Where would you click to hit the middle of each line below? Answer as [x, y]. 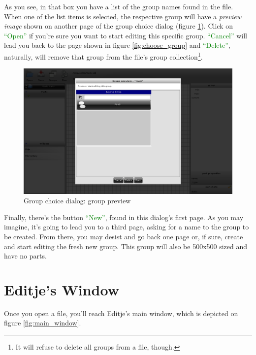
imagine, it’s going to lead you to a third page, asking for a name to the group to [127, 227]
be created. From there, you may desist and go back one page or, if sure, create [124, 236]
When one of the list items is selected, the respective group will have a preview [123, 16]
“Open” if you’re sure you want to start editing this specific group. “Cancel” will [126, 35]
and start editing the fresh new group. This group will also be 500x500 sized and [126, 246]
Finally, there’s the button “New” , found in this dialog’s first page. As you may [124, 217]
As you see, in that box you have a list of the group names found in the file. [119, 6]
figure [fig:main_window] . [43, 323]
